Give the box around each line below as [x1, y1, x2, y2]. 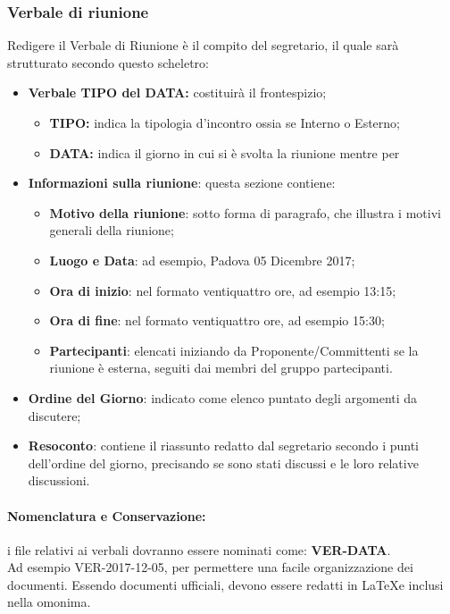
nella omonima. [7, 593, 91, 611]
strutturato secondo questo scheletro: [7, 53, 209, 71]
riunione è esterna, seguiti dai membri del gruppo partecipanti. [49, 358, 393, 377]
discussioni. [28, 471, 90, 490]
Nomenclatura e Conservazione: [7, 506, 206, 525]
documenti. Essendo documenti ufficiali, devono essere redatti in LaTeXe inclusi [7, 575, 444, 593]
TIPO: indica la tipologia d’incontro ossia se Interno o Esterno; [49, 114, 400, 131]
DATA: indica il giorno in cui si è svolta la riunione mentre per [49, 143, 400, 162]
